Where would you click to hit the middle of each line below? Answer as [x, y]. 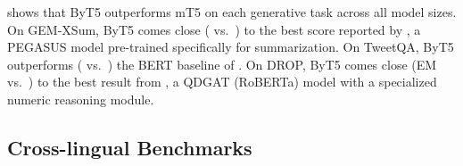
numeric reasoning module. [81, 99]
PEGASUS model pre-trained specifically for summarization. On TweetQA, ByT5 [231, 47]
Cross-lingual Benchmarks [130, 147]
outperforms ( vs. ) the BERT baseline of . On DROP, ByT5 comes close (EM [222, 64]
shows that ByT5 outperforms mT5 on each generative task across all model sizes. [232, 12]
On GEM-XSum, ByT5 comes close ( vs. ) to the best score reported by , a [214, 29]
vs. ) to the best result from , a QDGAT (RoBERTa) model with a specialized [222, 82]
